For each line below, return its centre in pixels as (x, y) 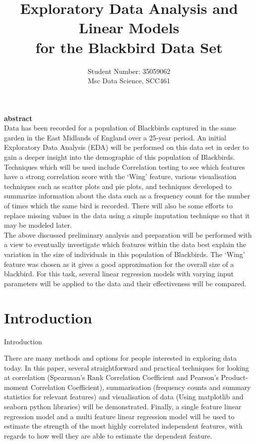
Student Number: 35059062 (129, 71)
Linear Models (129, 28)
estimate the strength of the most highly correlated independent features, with (123, 426)
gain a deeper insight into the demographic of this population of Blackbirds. (120, 157)
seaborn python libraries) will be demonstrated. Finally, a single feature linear (123, 407)
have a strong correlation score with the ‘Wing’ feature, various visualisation (120, 176)
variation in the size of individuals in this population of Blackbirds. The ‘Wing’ (125, 254)
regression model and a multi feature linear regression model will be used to (119, 416)
